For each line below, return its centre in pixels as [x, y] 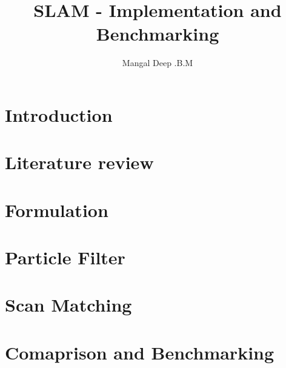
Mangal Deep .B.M [158, 63]
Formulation [57, 209]
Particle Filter [65, 257]
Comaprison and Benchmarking [140, 352]
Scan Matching [68, 305]
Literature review [79, 162]
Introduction [59, 114]
